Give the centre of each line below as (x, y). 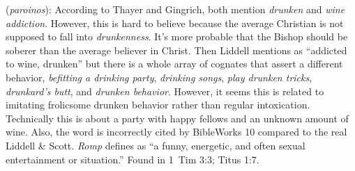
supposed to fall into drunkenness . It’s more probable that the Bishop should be (177, 36)
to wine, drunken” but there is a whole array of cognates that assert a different (174, 64)
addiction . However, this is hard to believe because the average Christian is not (175, 23)
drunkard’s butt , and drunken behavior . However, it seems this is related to (165, 91)
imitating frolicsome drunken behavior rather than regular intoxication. (158, 105)
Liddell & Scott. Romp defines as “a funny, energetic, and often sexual (156, 145)
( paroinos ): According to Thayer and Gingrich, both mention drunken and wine (175, 9)
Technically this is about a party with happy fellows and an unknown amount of (177, 118)
